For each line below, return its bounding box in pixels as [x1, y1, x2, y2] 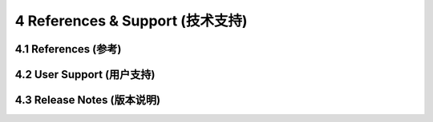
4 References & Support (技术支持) [14, 12, 248, 30]
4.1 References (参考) [14, 42, 122, 56]
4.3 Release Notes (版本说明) [14, 93, 160, 107]
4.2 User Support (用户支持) [14, 68, 156, 81]
